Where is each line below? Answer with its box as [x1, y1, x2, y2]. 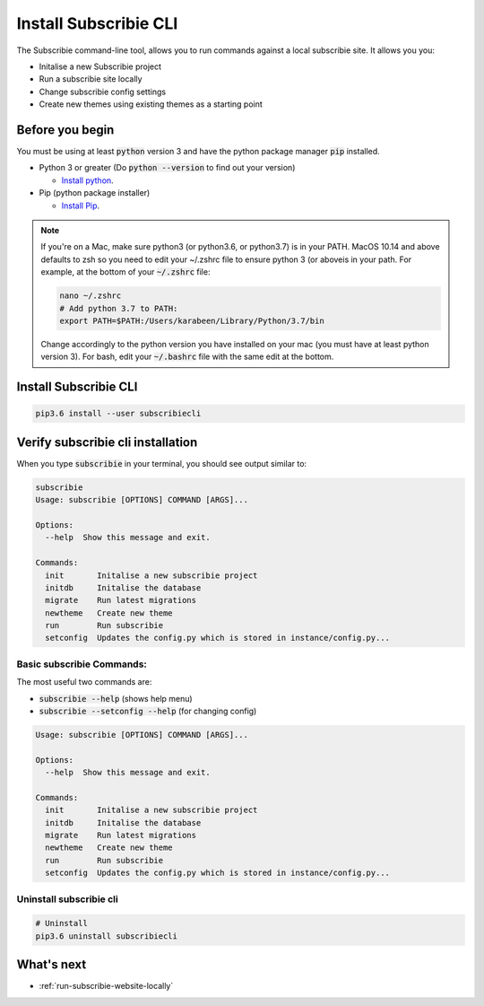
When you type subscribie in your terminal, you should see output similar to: [16, 458, 307, 468]
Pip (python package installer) [39, 188, 151, 198]
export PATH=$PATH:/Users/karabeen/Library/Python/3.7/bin [59, 315, 324, 326]
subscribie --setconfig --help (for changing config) [39, 705, 257, 716]
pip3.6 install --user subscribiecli [35, 408, 202, 419]
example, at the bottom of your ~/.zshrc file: [40, 267, 211, 277]
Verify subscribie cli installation [16, 434, 198, 450]
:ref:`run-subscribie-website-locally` [39, 981, 174, 992]
